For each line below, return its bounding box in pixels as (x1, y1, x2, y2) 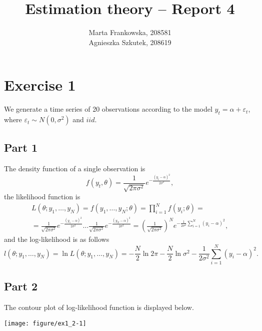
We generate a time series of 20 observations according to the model (4, 104, 212, 114)
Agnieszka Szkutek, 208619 (88, 37, 171, 47)
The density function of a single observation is (4, 163, 145, 174)
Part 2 (4, 278, 38, 294)
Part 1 (4, 140, 38, 155)
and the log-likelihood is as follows (4, 234, 109, 244)
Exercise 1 (4, 75, 76, 95)
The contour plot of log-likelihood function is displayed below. (4, 302, 194, 312)
